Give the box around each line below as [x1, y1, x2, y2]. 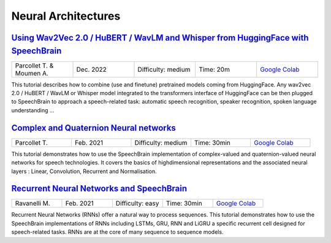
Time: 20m [199, 65, 230, 74]
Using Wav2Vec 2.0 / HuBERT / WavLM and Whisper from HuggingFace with [11, 33, 309, 43]
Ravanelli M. [15, 199, 50, 208]
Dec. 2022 [76, 65, 107, 74]
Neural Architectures [11, 9, 121, 23]
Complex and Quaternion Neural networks [11, 123, 176, 133]
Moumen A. [15, 69, 49, 77]
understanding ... [11, 106, 55, 114]
